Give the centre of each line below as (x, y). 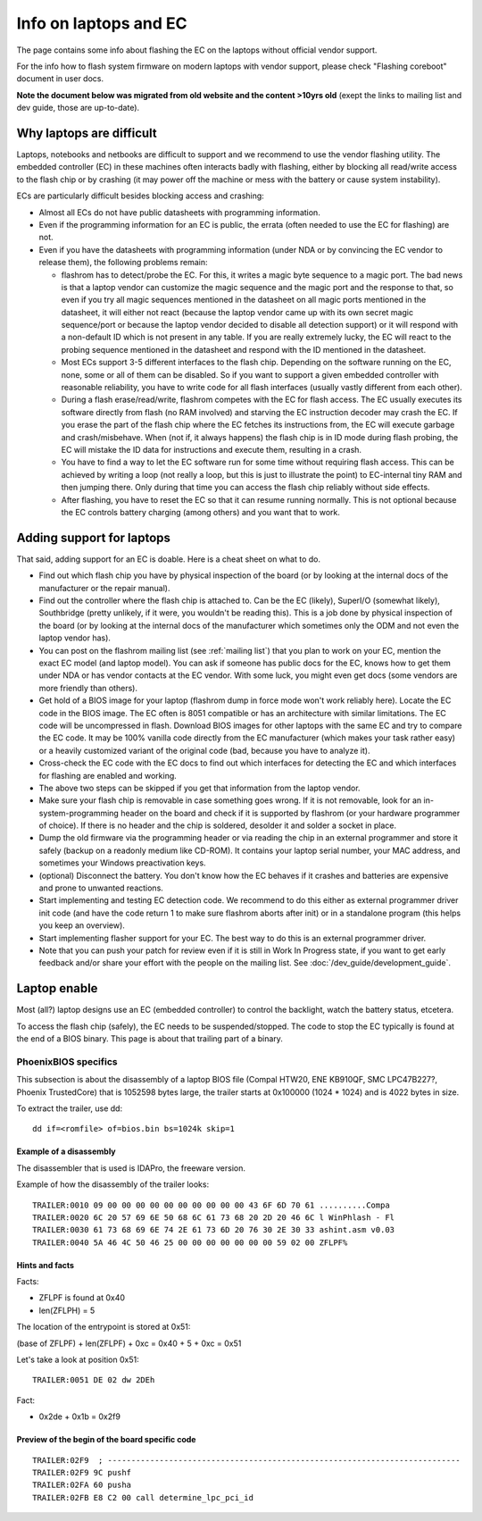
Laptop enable (57, 988)
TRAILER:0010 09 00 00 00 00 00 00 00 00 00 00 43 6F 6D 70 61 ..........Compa (211, 1205)
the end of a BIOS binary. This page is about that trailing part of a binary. (150, 1039)
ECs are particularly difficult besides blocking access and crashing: (141, 196)
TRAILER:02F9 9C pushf (82, 1472)
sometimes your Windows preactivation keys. (122, 863)
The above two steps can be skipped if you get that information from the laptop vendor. (199, 788)
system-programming (79, 813)
